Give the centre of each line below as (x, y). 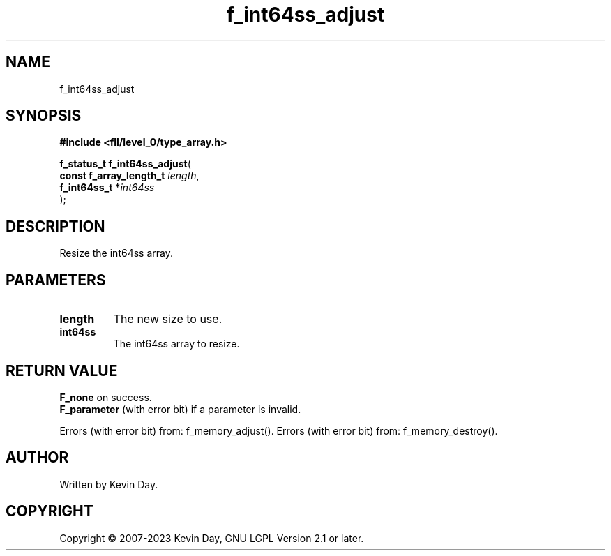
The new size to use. (168, 319)
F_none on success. (106, 397)
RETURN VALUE (62, 370)
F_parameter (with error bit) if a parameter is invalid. (180, 409)
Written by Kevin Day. (109, 484)
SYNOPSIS (44, 116)
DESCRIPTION (55, 226)
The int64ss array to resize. (176, 344)
